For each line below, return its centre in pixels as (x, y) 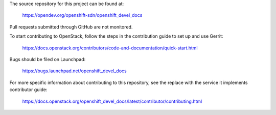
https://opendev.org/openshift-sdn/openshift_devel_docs (82, 15)
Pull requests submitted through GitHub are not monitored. (71, 27)
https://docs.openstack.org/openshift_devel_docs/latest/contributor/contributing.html (112, 101)
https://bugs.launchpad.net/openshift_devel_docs (75, 71)
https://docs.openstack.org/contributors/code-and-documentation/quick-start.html (110, 48)
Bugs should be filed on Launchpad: (48, 59)
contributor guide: (28, 90)
